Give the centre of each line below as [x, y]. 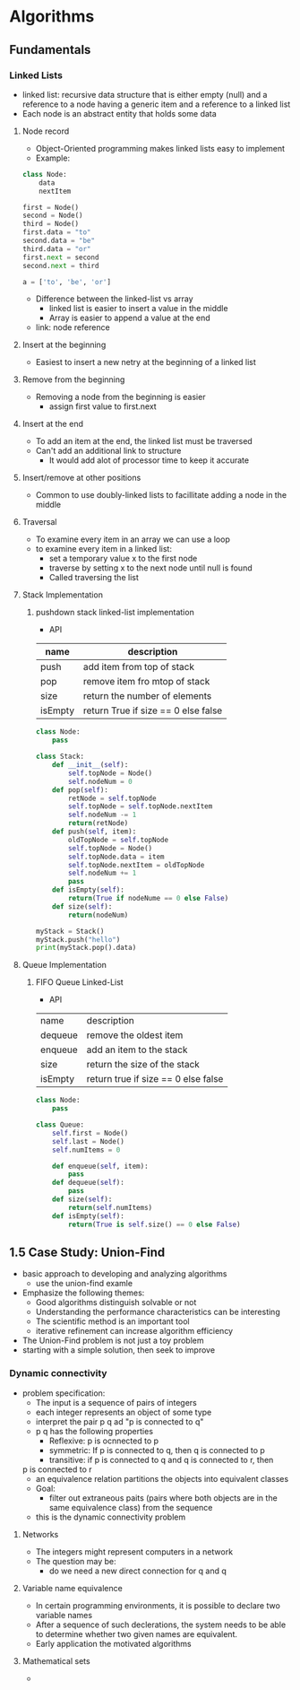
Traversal [39, 522]
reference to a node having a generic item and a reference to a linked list [156, 104]
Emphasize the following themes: [83, 1293]
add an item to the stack [137, 1050]
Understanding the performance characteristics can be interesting [158, 1312]
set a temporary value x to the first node [123, 559]
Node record [46, 131]
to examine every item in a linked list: [104, 549]
